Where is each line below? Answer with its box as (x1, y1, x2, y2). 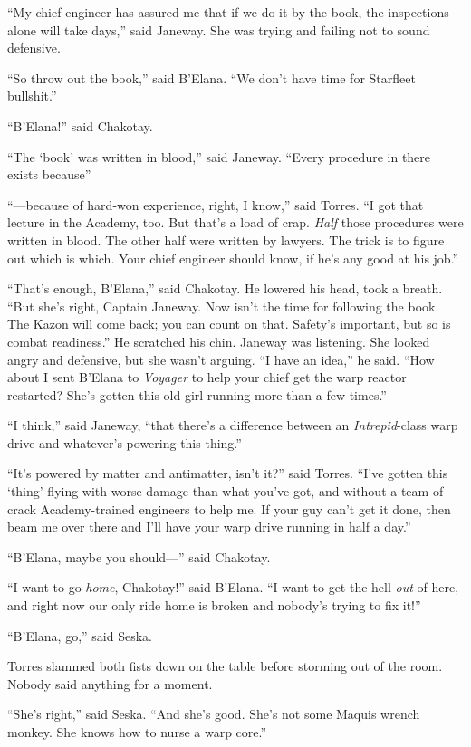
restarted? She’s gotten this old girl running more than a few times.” (7, 385, 387, 404)
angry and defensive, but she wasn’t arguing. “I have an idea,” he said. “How (7, 350, 435, 369)
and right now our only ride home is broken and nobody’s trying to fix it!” (7, 596, 421, 615)
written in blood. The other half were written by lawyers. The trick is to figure (7, 230, 445, 249)
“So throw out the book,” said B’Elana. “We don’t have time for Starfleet (7, 68, 416, 87)
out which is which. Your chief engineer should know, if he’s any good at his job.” (7, 248, 459, 267)
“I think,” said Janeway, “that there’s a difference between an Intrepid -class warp (7, 416, 458, 435)
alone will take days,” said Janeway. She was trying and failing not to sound (7, 20, 430, 39)
